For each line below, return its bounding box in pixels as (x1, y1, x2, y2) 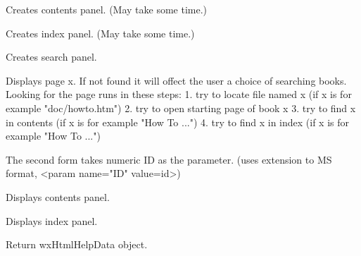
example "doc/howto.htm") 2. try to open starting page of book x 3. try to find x (6, 100, 356, 115)
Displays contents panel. (6, 189, 110, 204)
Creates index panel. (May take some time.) (6, 25, 195, 40)
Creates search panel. (6, 49, 97, 64)
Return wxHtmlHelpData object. (6, 237, 148, 252)
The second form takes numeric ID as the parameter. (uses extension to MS (6, 152, 332, 166)
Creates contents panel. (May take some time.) (6, 2, 208, 16)
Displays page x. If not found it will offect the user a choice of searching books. (6, 73, 347, 87)
